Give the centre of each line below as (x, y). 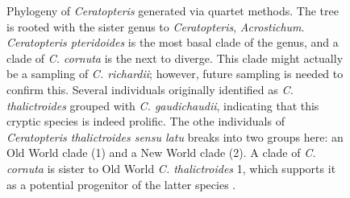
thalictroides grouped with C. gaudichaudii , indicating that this (163, 105)
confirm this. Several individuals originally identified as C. (150, 89)
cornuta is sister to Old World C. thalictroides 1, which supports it (171, 168)
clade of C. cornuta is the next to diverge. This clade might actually (175, 58)
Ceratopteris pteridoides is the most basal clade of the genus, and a (173, 42)
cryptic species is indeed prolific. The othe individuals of (146, 121)
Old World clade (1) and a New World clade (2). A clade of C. (161, 153)
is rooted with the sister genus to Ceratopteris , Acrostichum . (156, 26)
